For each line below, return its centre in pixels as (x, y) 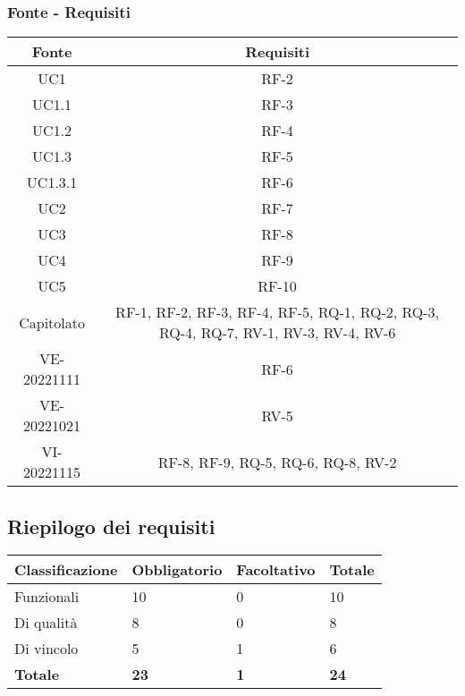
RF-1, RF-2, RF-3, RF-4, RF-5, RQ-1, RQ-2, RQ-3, (278, 312)
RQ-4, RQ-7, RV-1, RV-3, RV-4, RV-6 (277, 333)
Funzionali (47, 597)
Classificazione (66, 570)
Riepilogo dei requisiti (111, 526)
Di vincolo (46, 649)
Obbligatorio (177, 570)
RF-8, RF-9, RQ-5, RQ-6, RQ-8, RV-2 (277, 462)
